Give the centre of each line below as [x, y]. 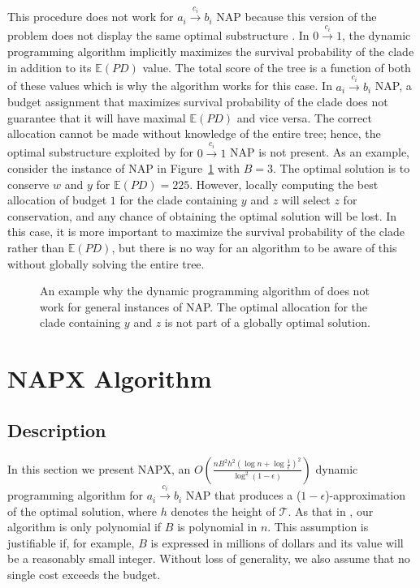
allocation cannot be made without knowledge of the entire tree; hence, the [194, 133]
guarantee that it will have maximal [97, 117]
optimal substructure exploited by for [100, 152]
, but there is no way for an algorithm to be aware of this [254, 248]
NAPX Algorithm [110, 378]
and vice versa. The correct [304, 117]
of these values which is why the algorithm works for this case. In [170, 86]
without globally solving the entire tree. [106, 263]
